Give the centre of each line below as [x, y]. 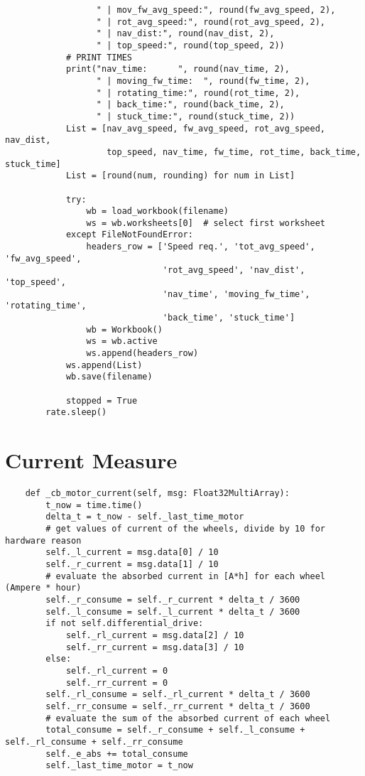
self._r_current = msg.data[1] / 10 [132, 565]
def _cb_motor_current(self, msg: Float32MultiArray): [157, 494]
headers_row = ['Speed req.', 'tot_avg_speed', [201, 247]
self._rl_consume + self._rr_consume [94, 742]
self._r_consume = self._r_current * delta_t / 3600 [173, 600]
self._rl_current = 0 [117, 670]
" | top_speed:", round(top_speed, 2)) [190, 45]
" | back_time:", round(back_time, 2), [190, 105]
